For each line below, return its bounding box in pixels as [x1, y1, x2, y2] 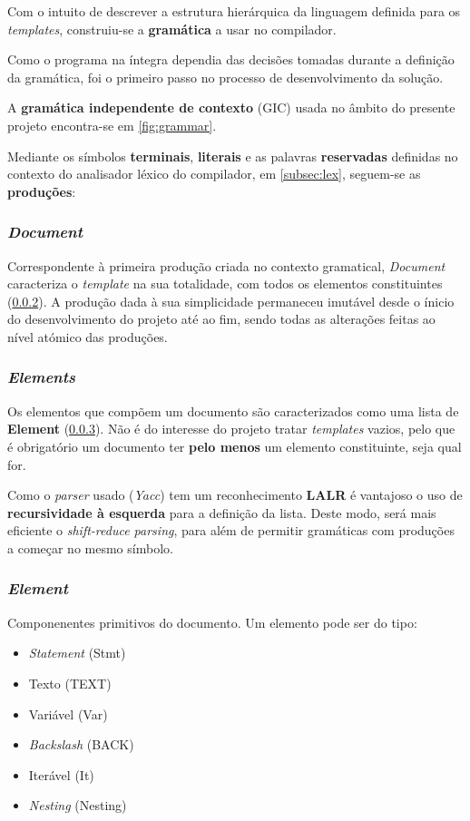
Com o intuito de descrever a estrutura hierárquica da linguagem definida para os [7, 2, 461, 20]
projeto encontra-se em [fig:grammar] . [7, 115, 217, 134]
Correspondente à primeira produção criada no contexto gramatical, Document [7, 256, 446, 275]
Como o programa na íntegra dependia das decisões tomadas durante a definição [7, 50, 455, 69]
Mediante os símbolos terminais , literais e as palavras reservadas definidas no [7, 146, 458, 165]
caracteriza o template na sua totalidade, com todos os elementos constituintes [7, 274, 443, 293]
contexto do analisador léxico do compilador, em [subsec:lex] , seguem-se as [7, 164, 421, 183]
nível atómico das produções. [7, 327, 168, 346]
